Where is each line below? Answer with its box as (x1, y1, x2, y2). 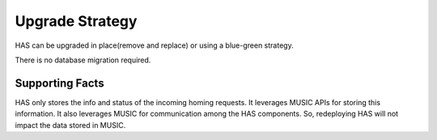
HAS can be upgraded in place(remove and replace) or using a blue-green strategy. (15, 40, 295, 50)
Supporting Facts (15, 76, 104, 90)
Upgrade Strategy (15, 12, 138, 30)
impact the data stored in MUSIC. (15, 120, 126, 129)
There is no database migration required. (15, 55, 151, 65)
